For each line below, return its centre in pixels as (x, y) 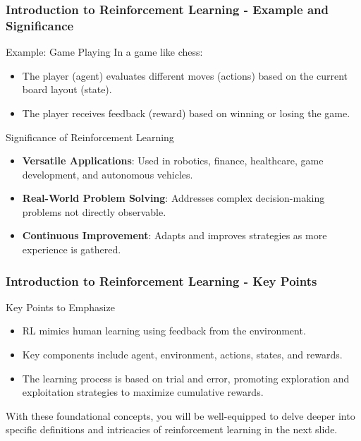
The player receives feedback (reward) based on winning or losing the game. (186, 113)
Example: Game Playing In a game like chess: (104, 52)
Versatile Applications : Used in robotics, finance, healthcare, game (173, 161)
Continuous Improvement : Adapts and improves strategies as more (175, 235)
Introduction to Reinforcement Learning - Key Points (161, 280)
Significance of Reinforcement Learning (90, 137)
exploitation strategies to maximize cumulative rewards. (143, 392)
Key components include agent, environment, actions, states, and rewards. (182, 355)
